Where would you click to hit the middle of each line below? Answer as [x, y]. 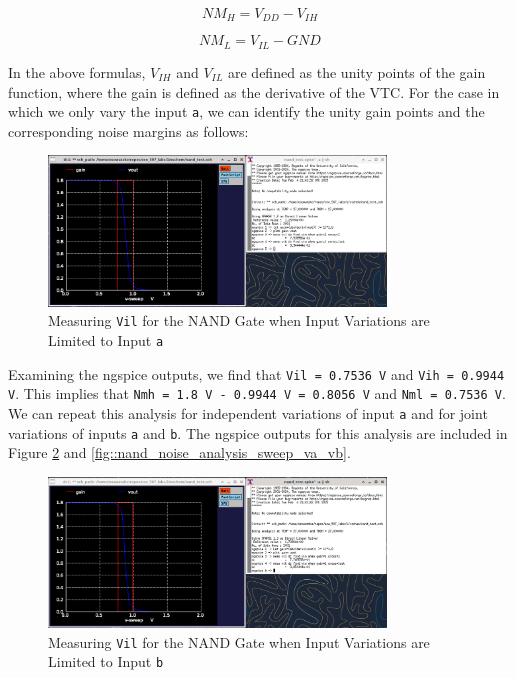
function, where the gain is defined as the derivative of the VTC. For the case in [254, 91]
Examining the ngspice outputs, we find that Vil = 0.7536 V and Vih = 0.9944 [256, 373]
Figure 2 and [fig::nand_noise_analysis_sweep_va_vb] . [179, 452]
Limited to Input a [106, 339]
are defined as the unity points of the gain [356, 71]
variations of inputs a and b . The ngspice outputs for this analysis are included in [258, 432]
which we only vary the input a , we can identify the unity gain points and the [246, 111]
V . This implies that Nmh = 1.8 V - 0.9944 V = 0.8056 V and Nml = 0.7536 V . [257, 393]
